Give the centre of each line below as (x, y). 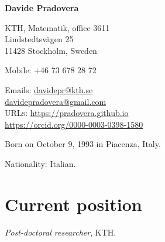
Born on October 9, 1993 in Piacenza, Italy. (83, 144)
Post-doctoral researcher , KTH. (61, 232)
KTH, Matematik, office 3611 (57, 27)
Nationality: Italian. (40, 163)
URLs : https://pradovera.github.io (67, 113)
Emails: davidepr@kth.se (49, 89)
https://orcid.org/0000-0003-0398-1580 (74, 124)
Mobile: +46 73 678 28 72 (51, 70)
